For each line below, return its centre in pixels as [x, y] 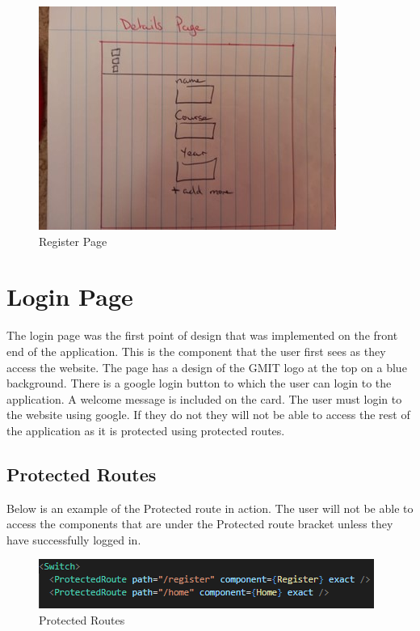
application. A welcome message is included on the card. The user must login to [204, 398]
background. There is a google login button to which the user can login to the [199, 383]
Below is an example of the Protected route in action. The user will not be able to [210, 508]
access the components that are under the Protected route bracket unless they [200, 524]
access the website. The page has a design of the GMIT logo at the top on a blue [207, 367]
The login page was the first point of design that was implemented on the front [202, 335]
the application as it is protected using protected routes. [146, 430]
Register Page [73, 241]
